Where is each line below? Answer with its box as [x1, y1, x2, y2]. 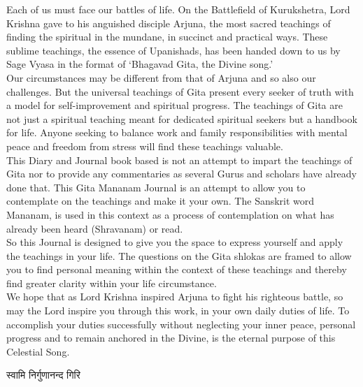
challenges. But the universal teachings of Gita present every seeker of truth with [6, 84, 354, 98]
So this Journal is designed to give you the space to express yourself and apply [6, 235, 343, 249]
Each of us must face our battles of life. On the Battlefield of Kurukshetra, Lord [6, 2, 350, 16]
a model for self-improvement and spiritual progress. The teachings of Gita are [6, 98, 343, 112]
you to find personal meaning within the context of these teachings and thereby [6, 262, 347, 277]
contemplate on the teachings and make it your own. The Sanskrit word [6, 193, 315, 208]
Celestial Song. [6, 344, 70, 358]
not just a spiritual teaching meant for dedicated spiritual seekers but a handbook [6, 111, 357, 126]
